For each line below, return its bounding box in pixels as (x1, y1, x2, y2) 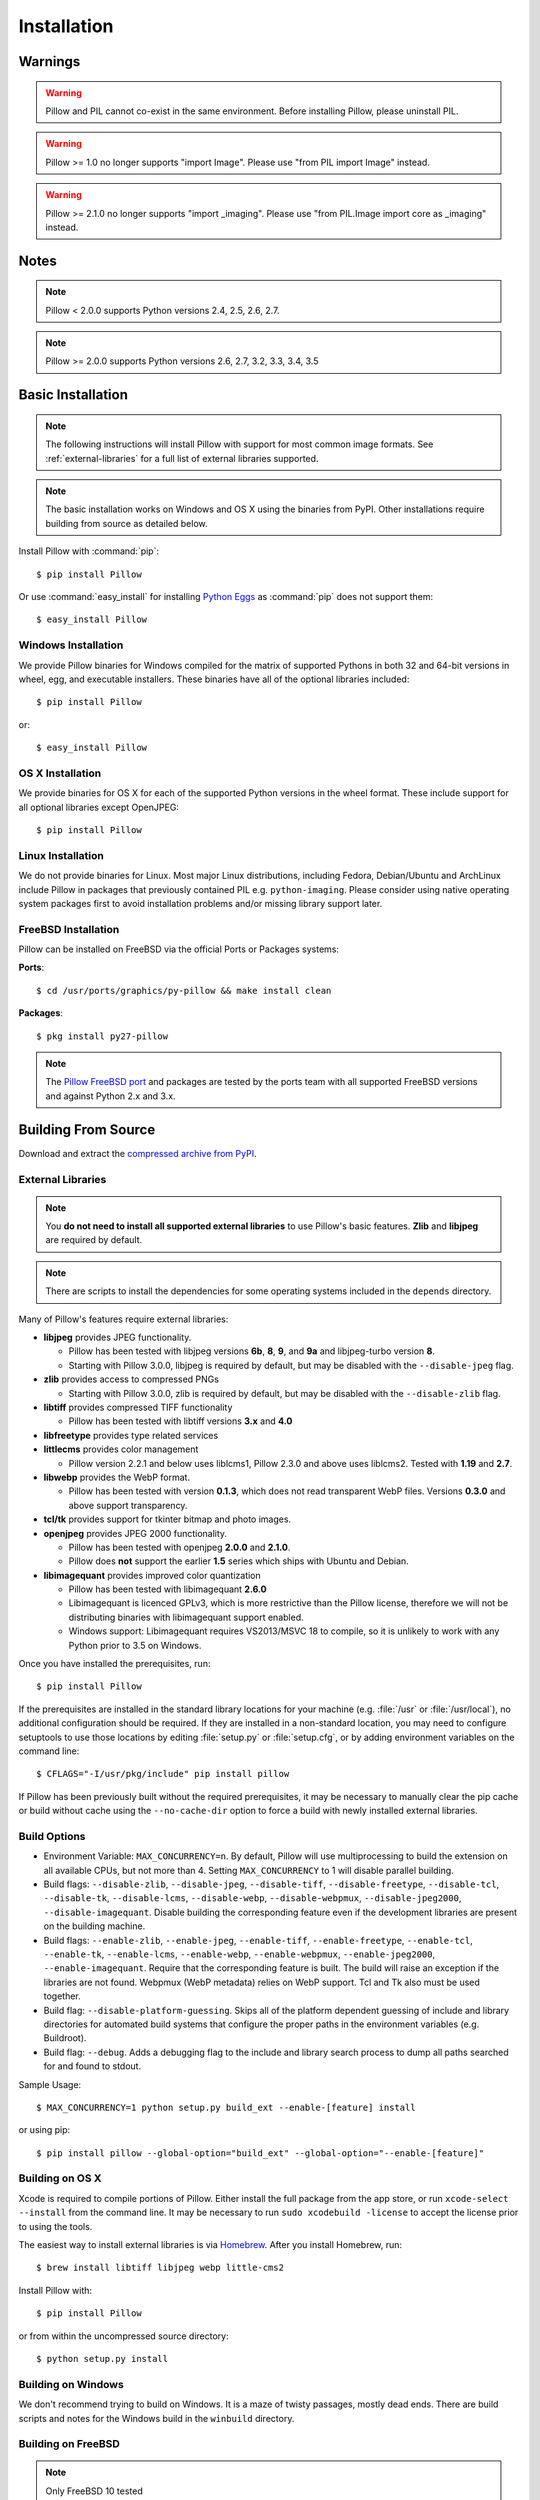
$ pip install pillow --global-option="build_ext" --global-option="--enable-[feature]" (36, 2147, 485, 2159)
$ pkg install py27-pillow (36, 1030, 169, 1042)
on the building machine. (43, 1920, 146, 1932)
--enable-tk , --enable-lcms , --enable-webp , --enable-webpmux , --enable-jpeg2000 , (43, 1948, 436, 1960)
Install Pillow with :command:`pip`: (18, 545, 160, 557)
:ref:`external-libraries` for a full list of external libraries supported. (45, 452, 319, 464)
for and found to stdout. (43, 2060, 142, 2072)
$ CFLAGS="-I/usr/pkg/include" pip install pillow (36, 1768, 290, 1780)
